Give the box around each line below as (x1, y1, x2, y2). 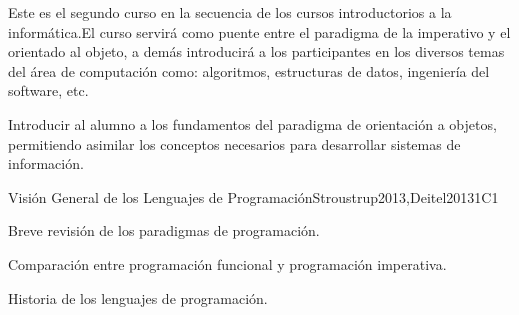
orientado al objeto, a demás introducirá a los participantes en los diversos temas (8, 41, 505, 62)
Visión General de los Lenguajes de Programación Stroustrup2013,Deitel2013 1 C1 (8, 186, 499, 207)
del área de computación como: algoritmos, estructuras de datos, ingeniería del (8, 60, 490, 81)
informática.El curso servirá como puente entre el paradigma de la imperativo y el (8, 21, 511, 42)
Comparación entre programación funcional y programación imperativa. (8, 253, 447, 274)
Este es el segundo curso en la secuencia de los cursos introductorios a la (8, 2, 452, 22)
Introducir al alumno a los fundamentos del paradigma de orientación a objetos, (8, 113, 497, 134)
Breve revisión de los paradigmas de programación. (8, 220, 320, 241)
